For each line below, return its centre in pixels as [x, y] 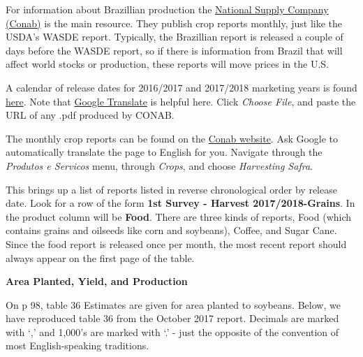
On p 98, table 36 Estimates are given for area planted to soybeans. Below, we [173, 304]
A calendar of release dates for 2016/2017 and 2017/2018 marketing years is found [181, 87]
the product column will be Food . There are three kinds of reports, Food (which [179, 216]
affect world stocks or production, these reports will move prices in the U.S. [167, 64]
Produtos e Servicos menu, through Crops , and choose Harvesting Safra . [159, 165]
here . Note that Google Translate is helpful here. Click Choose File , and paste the [181, 101]
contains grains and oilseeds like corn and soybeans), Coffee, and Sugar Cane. [171, 230]
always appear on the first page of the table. [100, 257]
